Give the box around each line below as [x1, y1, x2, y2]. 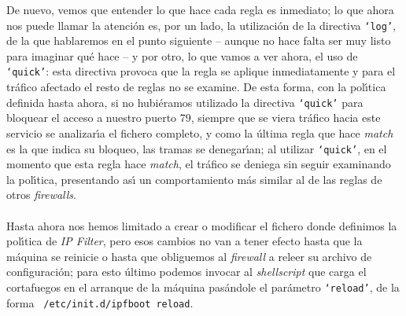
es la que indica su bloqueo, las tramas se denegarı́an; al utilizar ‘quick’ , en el [6, 140, 387, 156]
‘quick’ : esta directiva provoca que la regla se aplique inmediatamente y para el [6, 63, 396, 79]
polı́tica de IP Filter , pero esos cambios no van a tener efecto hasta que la [6, 233, 363, 249]
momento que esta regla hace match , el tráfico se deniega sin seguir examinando [6, 156, 391, 172]
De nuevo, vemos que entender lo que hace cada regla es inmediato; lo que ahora [6, 2, 394, 17]
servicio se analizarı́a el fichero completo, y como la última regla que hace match [6, 124, 393, 141]
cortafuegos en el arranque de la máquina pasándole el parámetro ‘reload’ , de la [6, 278, 400, 295]
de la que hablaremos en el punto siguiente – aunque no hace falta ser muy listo [6, 32, 391, 49]
